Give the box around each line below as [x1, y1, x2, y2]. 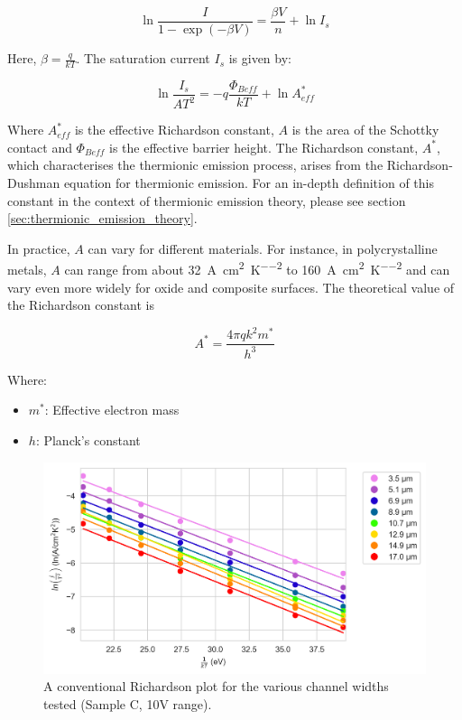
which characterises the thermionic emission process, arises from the [7, 155, 383, 174]
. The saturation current [76, 49, 210, 68]
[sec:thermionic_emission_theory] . [7, 209, 198, 228]
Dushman [7, 173, 60, 192]
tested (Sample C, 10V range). [43, 694, 212, 713]
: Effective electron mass [44, 400, 180, 419]
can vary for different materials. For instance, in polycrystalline [88, 238, 438, 257]
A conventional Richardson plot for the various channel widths [43, 677, 389, 696]
